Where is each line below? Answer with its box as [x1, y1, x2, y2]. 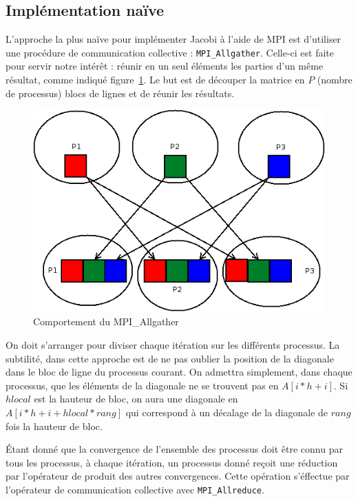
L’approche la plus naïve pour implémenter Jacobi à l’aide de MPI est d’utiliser [6, 32, 341, 46]
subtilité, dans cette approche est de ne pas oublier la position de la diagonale [6, 351, 334, 365]
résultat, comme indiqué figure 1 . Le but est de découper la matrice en [6, 72, 305, 87]
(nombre [317, 72, 352, 87]
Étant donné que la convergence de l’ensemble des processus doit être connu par [6, 442, 343, 456]
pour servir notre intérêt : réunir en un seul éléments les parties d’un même [6, 59, 324, 73]
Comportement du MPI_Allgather [33, 314, 179, 329]
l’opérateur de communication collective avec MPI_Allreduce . [6, 482, 264, 496]
